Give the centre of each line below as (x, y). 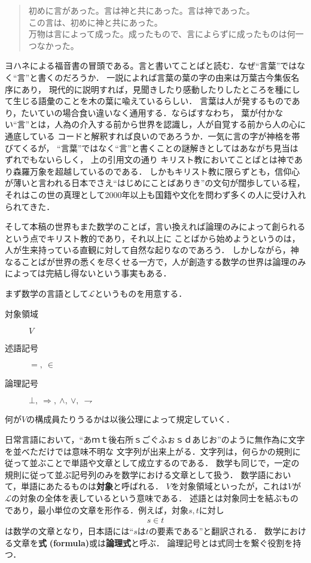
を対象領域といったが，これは (229, 486)
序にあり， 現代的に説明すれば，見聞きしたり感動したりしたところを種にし (153, 89)
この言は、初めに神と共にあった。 (95, 22)
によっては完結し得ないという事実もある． (88, 273)
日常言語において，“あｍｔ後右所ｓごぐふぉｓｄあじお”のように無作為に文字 (155, 439)
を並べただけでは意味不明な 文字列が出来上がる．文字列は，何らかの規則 (149, 451)
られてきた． (30, 206)
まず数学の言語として (47, 293)
